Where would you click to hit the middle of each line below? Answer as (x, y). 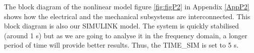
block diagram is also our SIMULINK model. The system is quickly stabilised (122, 26)
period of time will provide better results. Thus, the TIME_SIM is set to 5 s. (121, 45)
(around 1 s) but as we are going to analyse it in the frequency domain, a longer (126, 35)
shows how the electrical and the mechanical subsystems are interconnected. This (127, 16)
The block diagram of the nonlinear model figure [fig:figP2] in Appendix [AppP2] (127, 6)
